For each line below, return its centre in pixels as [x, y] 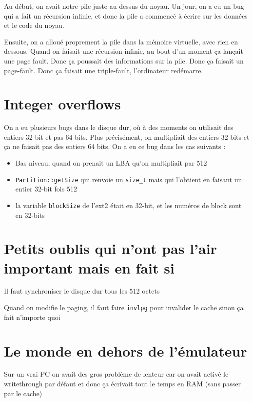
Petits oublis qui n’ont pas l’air [110, 248]
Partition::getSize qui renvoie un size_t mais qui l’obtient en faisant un [129, 179]
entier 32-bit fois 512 [46, 189]
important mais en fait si [89, 267]
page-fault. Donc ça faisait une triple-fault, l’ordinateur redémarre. [104, 70]
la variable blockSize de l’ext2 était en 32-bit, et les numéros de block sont [128, 205]
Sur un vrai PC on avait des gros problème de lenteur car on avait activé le [116, 374]
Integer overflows [62, 104]
